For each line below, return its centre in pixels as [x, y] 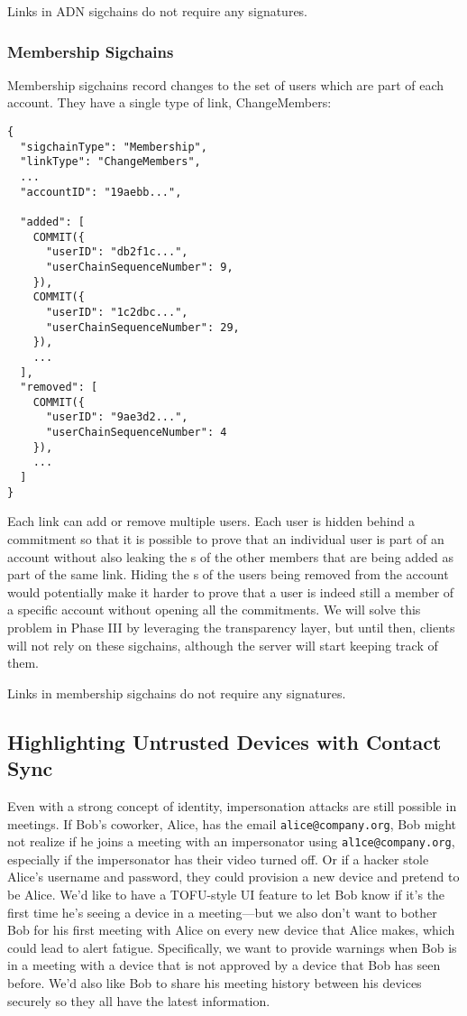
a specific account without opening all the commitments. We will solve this [214, 610]
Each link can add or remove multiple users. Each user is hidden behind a [211, 521]
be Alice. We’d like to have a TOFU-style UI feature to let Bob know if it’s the [226, 895]
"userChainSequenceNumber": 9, [139, 267]
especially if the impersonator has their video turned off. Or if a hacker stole [218, 859]
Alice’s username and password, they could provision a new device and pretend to [233, 877]
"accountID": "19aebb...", [101, 192]
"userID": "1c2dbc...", [117, 312]
